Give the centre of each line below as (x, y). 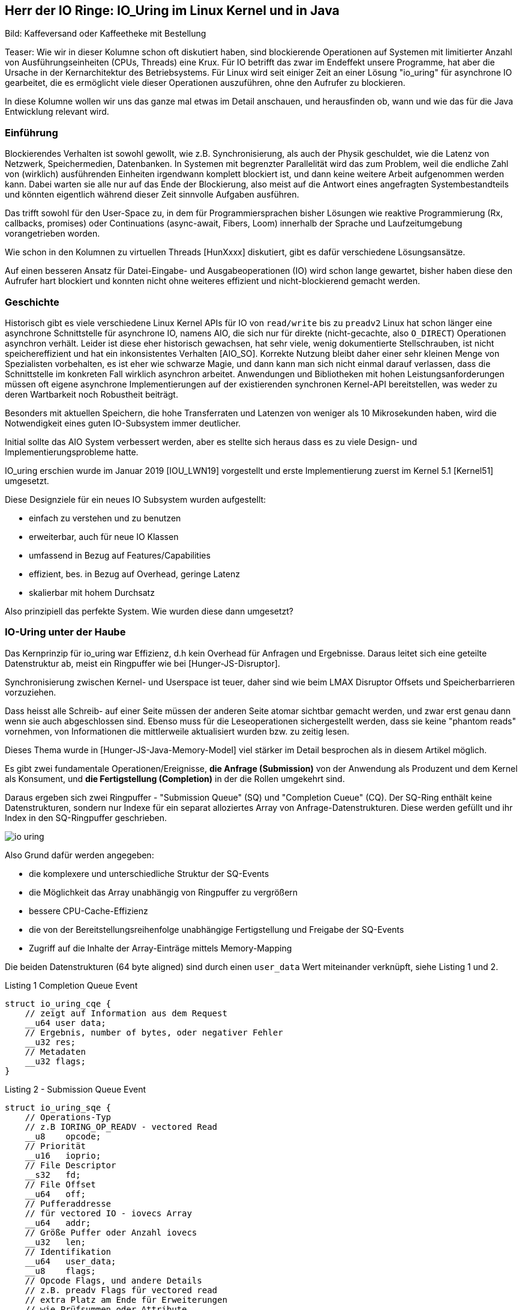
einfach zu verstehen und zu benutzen (105, 518)
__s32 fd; (53, 1175)
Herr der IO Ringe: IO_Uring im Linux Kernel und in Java (172, 11)
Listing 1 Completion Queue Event (71, 985)
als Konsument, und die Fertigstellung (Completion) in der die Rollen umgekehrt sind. (175, 778)
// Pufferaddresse (68, 1203)
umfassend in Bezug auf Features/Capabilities (120, 555)
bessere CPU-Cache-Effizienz (88, 911)
